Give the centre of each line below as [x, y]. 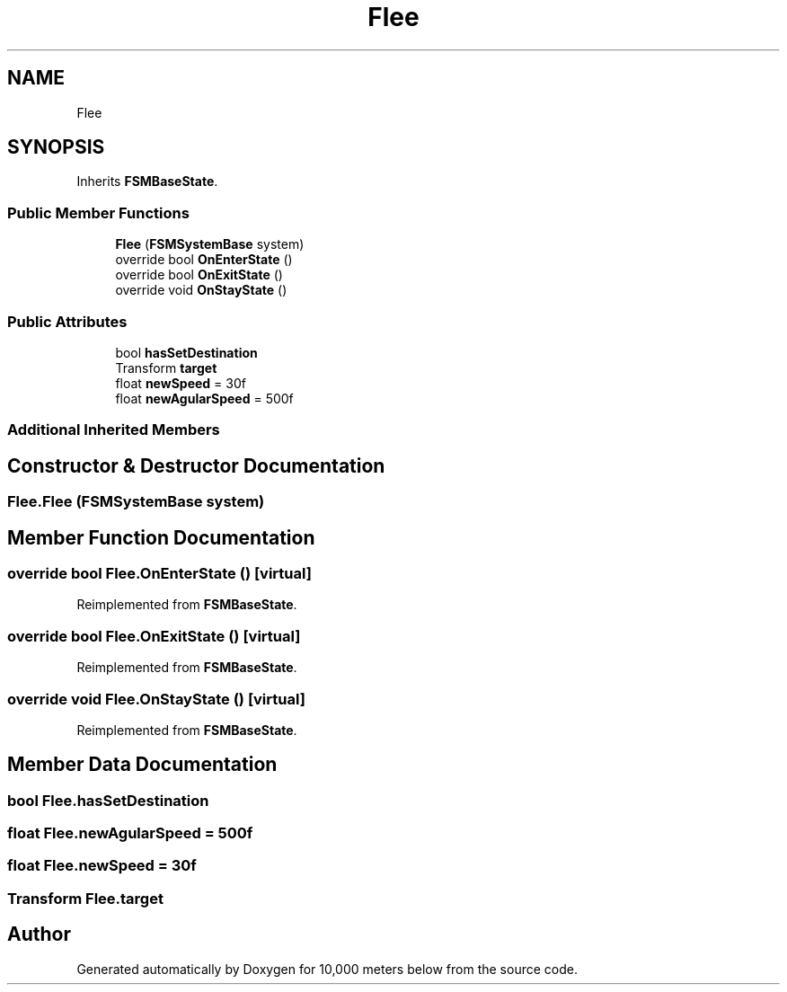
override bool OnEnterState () [204, 260]
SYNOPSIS [56, 147]
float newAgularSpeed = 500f [204, 398]
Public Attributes [67, 321]
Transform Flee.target [85, 898]
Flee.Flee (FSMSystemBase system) [136, 502]
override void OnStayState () [201, 290]
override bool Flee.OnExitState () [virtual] [154, 636]
